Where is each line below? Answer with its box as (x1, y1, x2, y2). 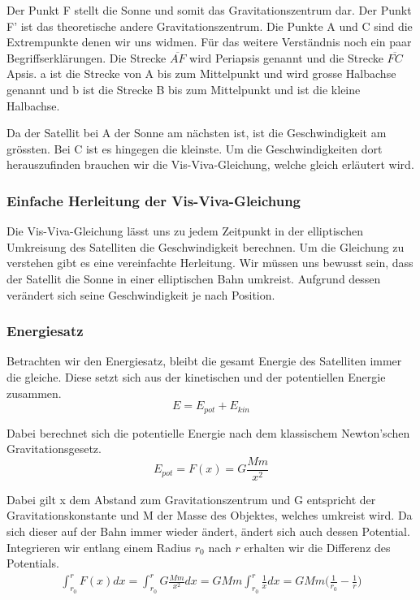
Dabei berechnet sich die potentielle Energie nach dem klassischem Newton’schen (6, 424, 410, 441)
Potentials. (6, 555, 59, 572)
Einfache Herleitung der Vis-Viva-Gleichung (6, 190, 301, 210)
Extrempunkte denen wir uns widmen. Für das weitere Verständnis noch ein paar (6, 33, 412, 50)
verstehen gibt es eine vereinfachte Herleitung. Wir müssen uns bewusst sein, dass (6, 254, 414, 271)
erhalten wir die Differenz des (244, 538, 391, 555)
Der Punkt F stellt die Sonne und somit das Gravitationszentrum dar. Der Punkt (6, 2, 412, 18)
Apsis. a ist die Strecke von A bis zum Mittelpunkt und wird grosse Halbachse (6, 65, 396, 82)
